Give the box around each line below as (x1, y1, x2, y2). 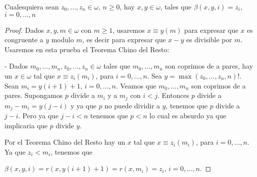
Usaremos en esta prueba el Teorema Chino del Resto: (4, 44, 169, 54)
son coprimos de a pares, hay (165, 61, 253, 71)
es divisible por (186, 34, 232, 45)
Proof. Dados (4, 24, 44, 35)
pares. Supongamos (4, 90, 63, 100)
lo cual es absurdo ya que (149, 110, 226, 121)
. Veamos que (116, 80, 157, 90)
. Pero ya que (18, 110, 59, 121)
